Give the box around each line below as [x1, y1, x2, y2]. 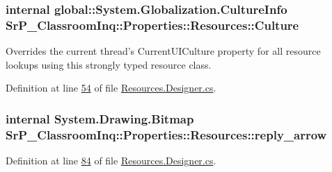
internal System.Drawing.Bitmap [6, 110, 194, 127]
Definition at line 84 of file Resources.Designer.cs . [6, 153, 216, 168]
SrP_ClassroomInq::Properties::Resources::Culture [6, 16, 299, 33]
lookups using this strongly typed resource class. [6, 57, 212, 71]
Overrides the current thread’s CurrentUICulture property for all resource [6, 44, 321, 58]
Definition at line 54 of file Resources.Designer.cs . [6, 80, 216, 95]
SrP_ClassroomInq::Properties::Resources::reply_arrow [6, 126, 327, 143]
